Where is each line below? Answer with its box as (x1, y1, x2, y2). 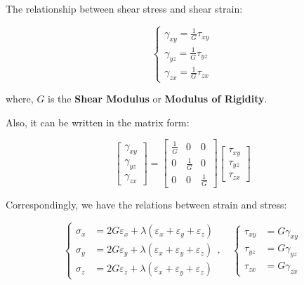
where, (6, 91, 34, 106)
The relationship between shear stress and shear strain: (6, 1, 243, 15)
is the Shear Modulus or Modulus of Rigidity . (48, 91, 267, 106)
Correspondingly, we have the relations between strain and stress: (6, 197, 287, 212)
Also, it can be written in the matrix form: (6, 114, 190, 129)
